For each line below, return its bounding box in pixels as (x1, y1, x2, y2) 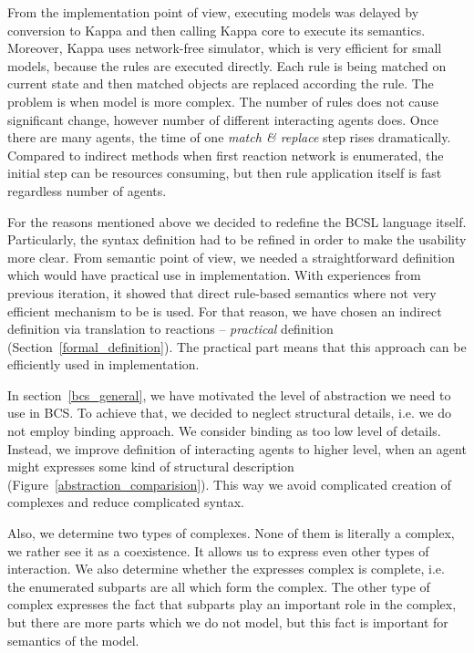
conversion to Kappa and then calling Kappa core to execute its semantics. (7, 20, 426, 39)
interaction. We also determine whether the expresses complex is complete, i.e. (7, 559, 445, 578)
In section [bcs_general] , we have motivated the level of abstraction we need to (7, 385, 451, 404)
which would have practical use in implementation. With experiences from (7, 265, 421, 285)
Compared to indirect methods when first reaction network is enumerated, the (7, 145, 444, 164)
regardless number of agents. (7, 181, 167, 200)
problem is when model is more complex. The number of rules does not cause (7, 91, 438, 110)
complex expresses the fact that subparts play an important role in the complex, (7, 595, 457, 614)
